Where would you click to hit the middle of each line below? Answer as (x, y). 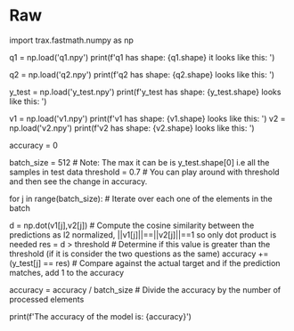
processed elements (47, 299)
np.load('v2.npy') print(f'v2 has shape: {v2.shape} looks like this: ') (132, 128)
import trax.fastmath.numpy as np (71, 40)
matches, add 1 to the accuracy (67, 272)
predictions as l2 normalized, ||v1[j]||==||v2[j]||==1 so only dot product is (143, 234)
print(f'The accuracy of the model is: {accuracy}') (100, 316)
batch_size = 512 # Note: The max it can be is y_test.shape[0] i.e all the (139, 162)
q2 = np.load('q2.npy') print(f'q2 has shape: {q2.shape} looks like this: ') (142, 74)
